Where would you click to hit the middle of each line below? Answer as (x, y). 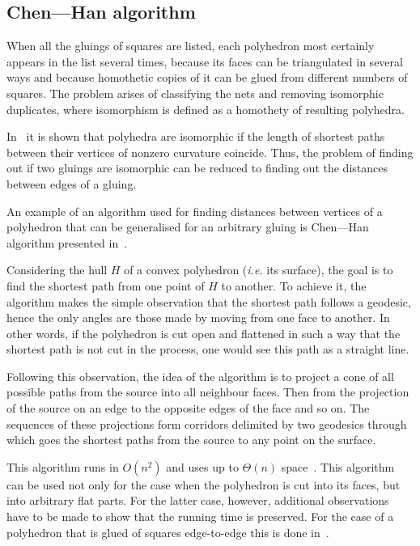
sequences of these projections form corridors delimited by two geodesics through (207, 423)
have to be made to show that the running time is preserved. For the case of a (200, 516)
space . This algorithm (338, 466)
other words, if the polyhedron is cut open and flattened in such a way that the (204, 333)
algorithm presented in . (67, 242)
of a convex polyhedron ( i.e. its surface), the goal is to (259, 270)
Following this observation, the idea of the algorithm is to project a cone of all (200, 376)
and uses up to (202, 466)
